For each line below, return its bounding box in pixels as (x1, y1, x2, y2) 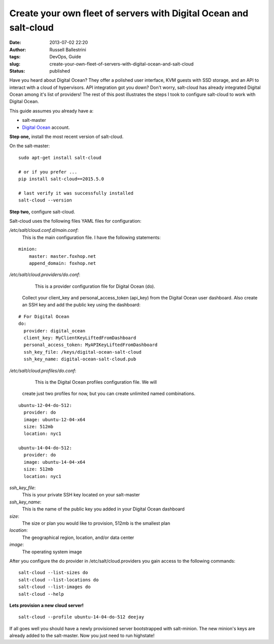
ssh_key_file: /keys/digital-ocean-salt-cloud (23, 349, 142, 355)
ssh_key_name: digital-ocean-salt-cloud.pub (23, 356, 136, 362)
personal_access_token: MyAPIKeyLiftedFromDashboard (23, 342, 158, 348)
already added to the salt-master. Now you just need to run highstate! (9, 632, 155, 639)
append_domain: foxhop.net (28, 260, 96, 266)
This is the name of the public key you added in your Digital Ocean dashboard (22, 506, 185, 512)
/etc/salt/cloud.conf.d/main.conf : (9, 227, 79, 233)
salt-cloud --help (18, 591, 64, 597)
